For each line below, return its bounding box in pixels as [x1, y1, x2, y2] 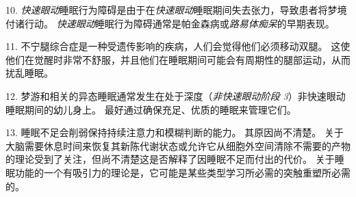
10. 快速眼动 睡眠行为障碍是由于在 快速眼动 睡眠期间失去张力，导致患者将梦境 [5, 3, 347, 16]
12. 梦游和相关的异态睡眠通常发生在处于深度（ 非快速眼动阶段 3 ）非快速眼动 [5, 88, 346, 103]
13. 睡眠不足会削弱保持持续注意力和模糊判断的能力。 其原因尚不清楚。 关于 [5, 125, 344, 140]
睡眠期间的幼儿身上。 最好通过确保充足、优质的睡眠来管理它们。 [5, 102, 296, 116]
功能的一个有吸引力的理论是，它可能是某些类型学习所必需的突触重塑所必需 [14, 165, 351, 179]
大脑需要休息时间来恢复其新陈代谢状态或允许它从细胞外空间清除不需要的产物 [5, 138, 351, 153]
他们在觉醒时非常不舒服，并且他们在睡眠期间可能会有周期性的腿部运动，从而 [5, 52, 351, 66]
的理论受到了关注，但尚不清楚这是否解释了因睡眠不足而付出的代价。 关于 [5, 152, 335, 166]
